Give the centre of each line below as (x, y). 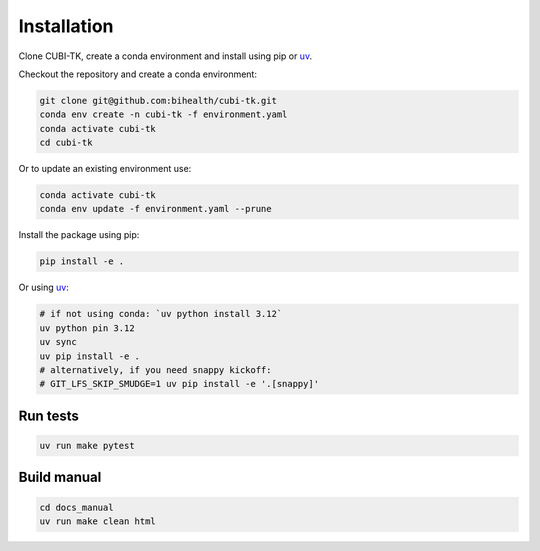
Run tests (48, 415)
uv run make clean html (98, 521)
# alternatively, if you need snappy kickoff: (155, 369)
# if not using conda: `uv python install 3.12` (161, 314)
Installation (66, 26)
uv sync (58, 342)
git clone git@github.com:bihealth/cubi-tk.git (158, 100)
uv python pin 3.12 (87, 328)
